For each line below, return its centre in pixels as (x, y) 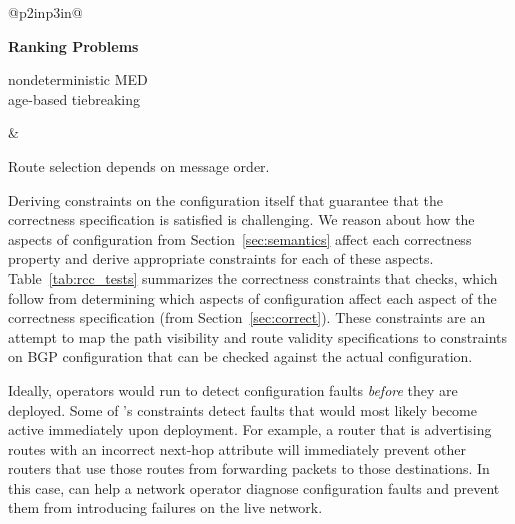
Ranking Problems (73, 45)
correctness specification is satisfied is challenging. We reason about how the (241, 219)
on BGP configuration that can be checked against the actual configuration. (240, 356)
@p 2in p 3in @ (45, 12)
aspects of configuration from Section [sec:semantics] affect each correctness (240, 238)
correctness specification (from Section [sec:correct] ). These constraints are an (247, 317)
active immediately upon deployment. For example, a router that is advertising (250, 429)
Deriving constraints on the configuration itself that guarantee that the (226, 199)
